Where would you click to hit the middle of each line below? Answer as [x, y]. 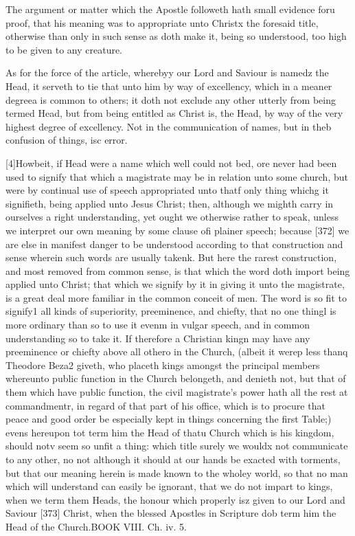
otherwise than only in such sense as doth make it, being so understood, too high [176, 36]
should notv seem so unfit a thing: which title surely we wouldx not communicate [177, 446]
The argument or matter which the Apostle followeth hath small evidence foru [170, 9]
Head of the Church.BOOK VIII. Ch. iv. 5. [96, 526]
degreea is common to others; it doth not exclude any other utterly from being [171, 99]
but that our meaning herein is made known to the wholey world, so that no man [177, 472]
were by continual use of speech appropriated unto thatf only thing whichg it [167, 190]
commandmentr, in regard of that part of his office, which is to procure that [165, 405]
